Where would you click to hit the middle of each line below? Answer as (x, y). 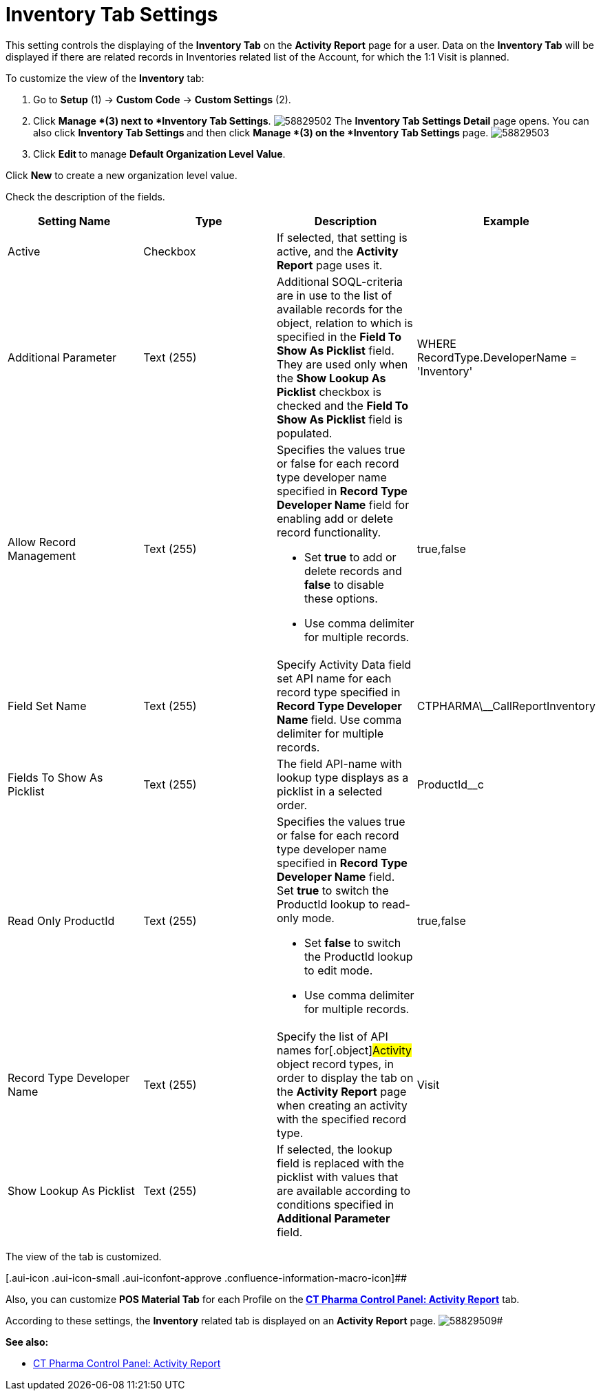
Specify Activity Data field (344, 664)
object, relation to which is (345, 323)
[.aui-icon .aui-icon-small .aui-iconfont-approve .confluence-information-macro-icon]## (206, 1278)
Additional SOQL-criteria (340, 281)
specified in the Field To (339, 336)
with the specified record (342, 1119)
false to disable (344, 584)
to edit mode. (339, 970)
